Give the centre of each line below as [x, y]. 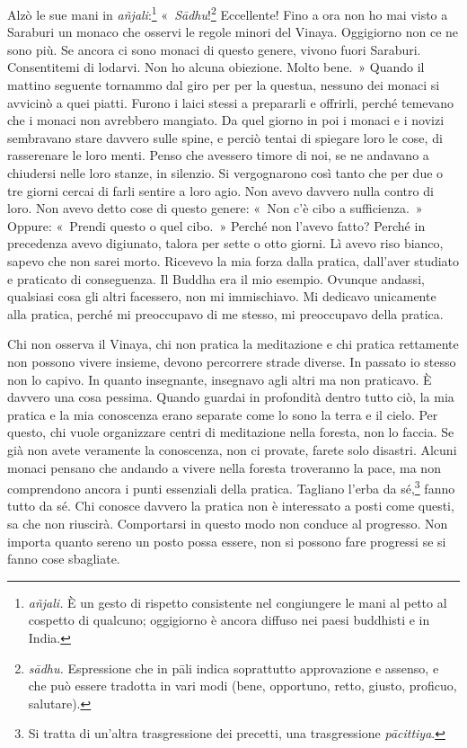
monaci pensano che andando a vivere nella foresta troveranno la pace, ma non [224, 467]
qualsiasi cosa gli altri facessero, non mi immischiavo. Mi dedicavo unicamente [222, 296]
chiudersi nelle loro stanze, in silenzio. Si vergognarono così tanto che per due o [225, 173]
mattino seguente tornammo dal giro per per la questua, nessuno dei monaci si [224, 85]
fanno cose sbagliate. [64, 559]
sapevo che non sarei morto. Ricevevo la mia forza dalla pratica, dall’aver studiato [233, 260]
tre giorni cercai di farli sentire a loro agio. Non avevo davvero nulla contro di [220, 190]
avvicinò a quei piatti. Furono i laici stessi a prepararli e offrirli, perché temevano [230, 102]
